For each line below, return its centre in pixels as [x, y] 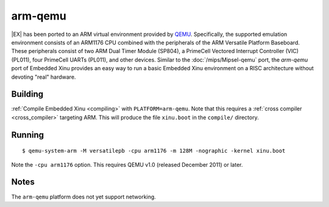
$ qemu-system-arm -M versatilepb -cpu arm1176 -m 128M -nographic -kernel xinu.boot [154, 151]
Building [27, 94]
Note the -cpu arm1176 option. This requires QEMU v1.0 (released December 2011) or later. [127, 164]
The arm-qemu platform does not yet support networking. [84, 197]
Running [28, 135]
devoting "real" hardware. [44, 77]
